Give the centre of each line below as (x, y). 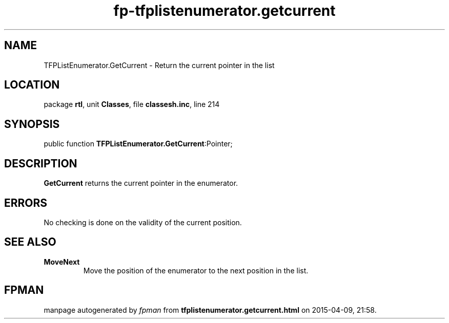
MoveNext (62, 262)
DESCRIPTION (41, 163)
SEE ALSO (30, 242)
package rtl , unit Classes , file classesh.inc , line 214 (132, 104)
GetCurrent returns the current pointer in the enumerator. (141, 183)
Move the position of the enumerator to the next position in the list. (196, 270)
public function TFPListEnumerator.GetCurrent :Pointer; (138, 144)
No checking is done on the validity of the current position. (143, 222)
